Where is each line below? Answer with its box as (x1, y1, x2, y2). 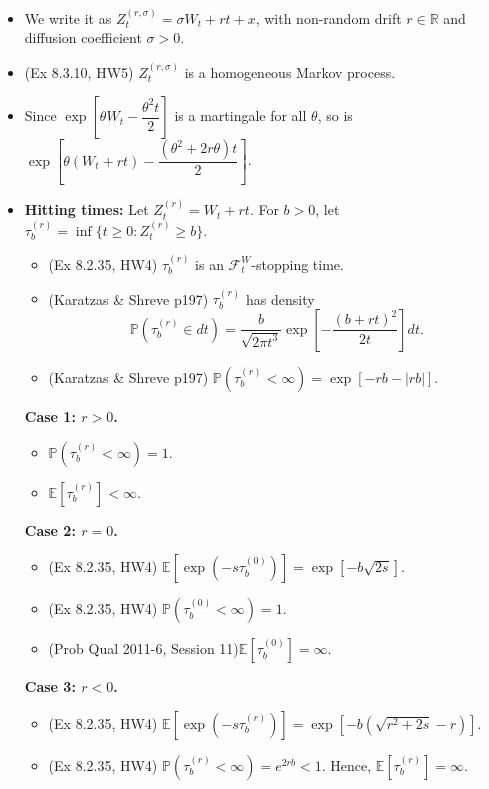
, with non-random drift (255, 7, 402, 28)
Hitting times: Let (24, 199, 149, 220)
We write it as (24, 7, 112, 28)
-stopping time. (251, 253, 344, 274)
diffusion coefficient (24, 27, 142, 48)
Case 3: (24, 676, 76, 697)
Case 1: (24, 405, 76, 426)
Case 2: (24, 519, 76, 540)
